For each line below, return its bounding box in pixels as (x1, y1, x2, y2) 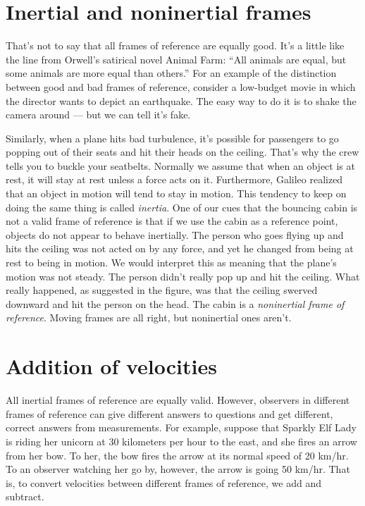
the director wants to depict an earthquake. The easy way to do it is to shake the (6, 93, 357, 108)
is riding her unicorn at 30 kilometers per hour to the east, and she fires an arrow (6, 433, 357, 448)
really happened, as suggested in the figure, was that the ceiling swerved (6, 283, 318, 297)
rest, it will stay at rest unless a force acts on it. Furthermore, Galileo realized (6, 172, 343, 187)
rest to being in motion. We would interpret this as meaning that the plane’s (6, 255, 337, 270)
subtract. (6, 489, 44, 504)
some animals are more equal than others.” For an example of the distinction (6, 66, 337, 80)
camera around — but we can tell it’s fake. (6, 107, 191, 122)
